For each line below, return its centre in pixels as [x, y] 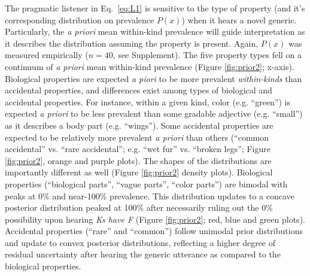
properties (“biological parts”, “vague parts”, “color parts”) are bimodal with [146, 184]
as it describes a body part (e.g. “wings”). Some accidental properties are [139, 125]
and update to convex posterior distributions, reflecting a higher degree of [140, 242]
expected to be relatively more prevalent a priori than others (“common [137, 137]
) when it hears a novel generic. [239, 19]
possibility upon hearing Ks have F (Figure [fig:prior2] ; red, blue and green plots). [155, 219]
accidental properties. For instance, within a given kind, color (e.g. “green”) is [148, 101]
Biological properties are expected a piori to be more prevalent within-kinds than [154, 78]
